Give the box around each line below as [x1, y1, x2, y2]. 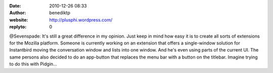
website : [9, 16, 28, 22]
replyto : [9, 24, 27, 30]
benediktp [49, 10, 70, 16]
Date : [9, 3, 21, 8]
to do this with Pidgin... [9, 61, 58, 67]
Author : [9, 10, 26, 16]
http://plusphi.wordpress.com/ [49, 16, 113, 22]
